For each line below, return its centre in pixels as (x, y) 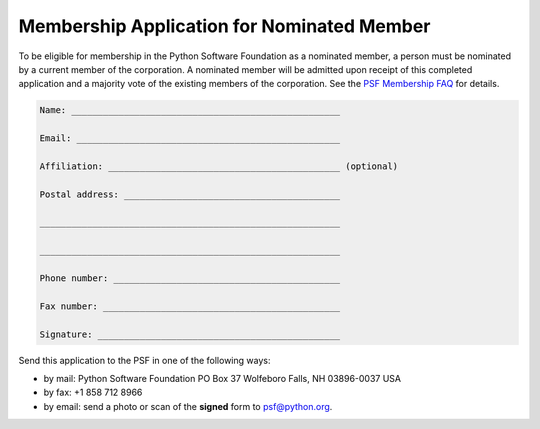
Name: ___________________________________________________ (190, 110)
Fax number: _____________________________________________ (190, 306)
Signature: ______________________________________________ (190, 334)
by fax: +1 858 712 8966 (93, 392)
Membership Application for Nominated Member (224, 26)
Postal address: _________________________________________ (190, 194)
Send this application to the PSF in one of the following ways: (144, 360)
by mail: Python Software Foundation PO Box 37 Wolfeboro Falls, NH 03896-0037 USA (222, 378)
